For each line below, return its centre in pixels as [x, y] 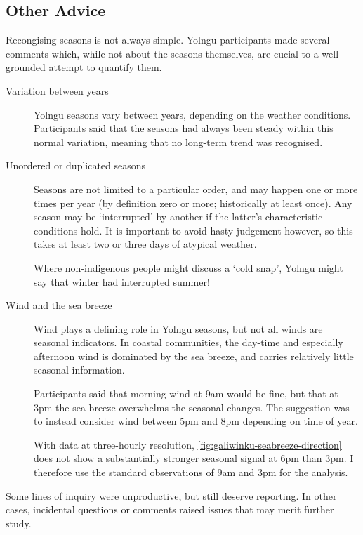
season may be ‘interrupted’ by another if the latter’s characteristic [178, 217]
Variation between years [57, 90]
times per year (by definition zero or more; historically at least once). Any [193, 203]
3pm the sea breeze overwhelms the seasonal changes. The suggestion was [192, 407]
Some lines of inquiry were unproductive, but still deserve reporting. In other [171, 495]
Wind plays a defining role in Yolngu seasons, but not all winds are [178, 328]
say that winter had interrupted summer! [122, 281]
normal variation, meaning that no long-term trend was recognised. [178, 141]
